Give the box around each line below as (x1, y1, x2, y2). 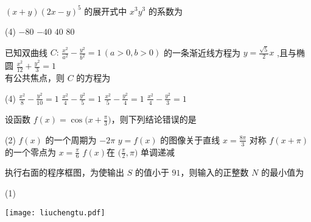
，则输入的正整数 (180, 166, 249, 179)
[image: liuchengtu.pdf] (5, 208, 105, 217)
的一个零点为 (5, 145, 56, 158)
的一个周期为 (45, 133, 97, 146)
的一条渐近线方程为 (163, 46, 240, 59)
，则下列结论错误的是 (111, 113, 197, 125)
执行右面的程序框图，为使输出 (5, 166, 124, 179)
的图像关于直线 (160, 133, 220, 146)
